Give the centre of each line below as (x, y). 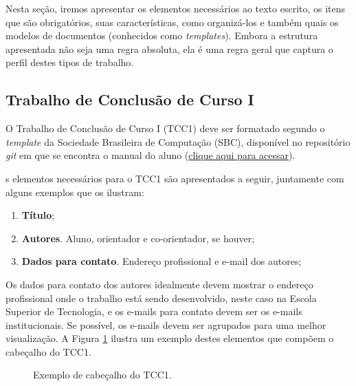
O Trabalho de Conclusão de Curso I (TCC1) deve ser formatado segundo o (165, 128)
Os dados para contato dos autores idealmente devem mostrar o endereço (159, 284)
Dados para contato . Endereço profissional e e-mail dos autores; (162, 261)
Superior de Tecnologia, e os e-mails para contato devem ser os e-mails (154, 311)
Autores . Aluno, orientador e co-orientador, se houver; (138, 238)
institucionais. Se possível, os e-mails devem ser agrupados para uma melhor (166, 324)
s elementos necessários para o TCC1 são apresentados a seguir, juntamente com (175, 178)
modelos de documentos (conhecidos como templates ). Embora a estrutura (162, 35)
